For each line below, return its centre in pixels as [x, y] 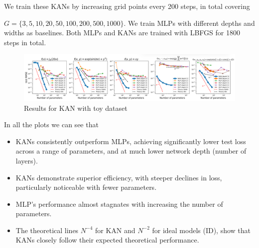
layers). [27, 160]
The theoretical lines [47, 230]
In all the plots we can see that [51, 124]
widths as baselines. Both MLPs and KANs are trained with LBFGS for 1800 [122, 33]
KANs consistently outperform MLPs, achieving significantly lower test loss [131, 141]
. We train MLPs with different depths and [189, 23]
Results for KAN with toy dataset [76, 108]
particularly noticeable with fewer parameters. [86, 187]
